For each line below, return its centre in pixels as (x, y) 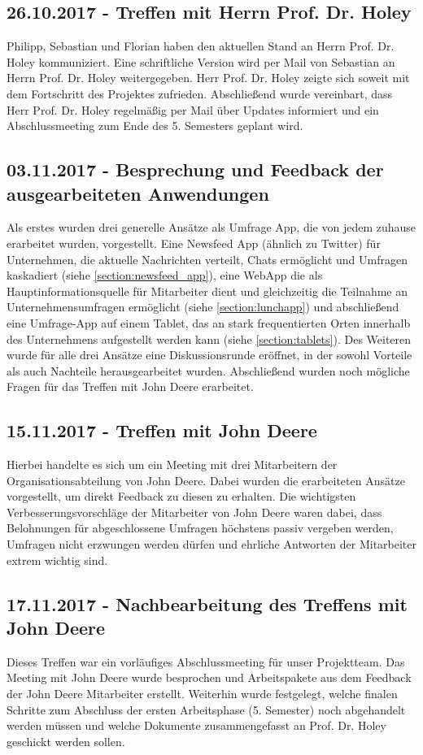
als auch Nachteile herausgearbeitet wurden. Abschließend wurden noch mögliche (208, 370)
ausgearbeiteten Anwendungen (138, 193)
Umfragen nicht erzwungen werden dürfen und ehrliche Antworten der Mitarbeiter (211, 544)
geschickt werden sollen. (66, 741)
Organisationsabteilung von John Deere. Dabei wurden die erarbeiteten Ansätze (206, 480)
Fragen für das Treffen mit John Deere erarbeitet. (130, 386)
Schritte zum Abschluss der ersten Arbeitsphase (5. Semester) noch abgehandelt (206, 709)
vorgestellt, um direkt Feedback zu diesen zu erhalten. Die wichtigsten (181, 496)
